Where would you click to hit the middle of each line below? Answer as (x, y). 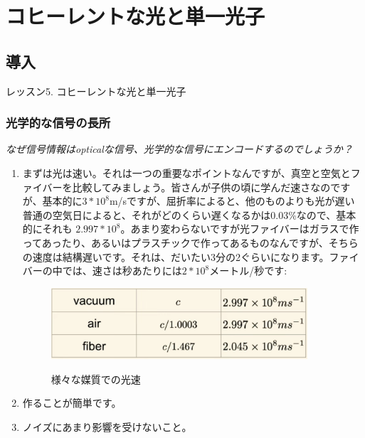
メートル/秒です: (248, 271)
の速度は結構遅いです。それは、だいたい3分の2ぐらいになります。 (176, 256)
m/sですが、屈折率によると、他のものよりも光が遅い (232, 201)
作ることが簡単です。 (72, 403)
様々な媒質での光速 (96, 379)
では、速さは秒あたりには (122, 271)
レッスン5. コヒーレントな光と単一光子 (96, 91)
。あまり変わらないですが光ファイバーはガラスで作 (240, 229)
